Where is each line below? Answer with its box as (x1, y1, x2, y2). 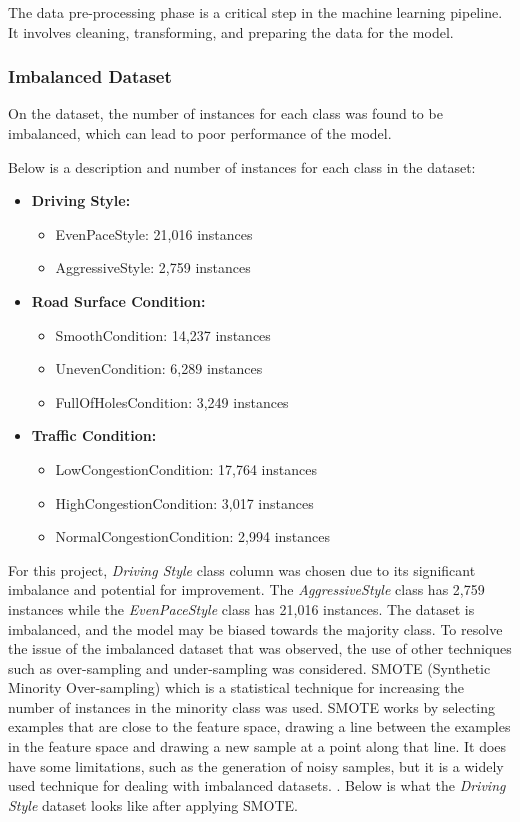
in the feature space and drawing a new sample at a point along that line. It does (8, 736, 507, 757)
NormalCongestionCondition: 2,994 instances (55, 526, 331, 547)
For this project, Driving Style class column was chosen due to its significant (8, 559, 476, 580)
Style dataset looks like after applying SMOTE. (8, 794, 298, 815)
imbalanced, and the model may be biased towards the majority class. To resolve (8, 618, 503, 639)
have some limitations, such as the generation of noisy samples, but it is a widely (8, 755, 504, 776)
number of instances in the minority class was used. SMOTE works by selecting (8, 696, 496, 717)
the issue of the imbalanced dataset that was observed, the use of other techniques (8, 638, 512, 659)
